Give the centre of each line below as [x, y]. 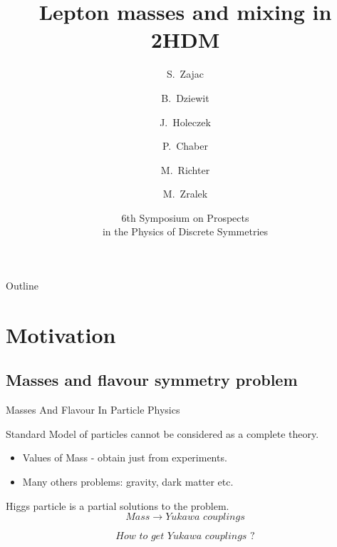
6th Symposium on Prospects [185, 217]
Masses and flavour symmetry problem [152, 380]
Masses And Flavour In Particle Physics [93, 410]
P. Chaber [185, 146]
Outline [22, 286]
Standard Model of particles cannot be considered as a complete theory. [162, 433]
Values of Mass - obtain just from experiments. [125, 457]
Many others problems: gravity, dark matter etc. [128, 482]
